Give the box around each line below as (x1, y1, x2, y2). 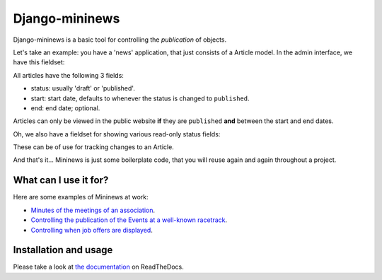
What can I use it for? (13, 174, 109, 187)
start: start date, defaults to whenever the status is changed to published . (30, 94, 250, 103)
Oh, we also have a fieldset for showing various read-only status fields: (13, 129, 221, 138)
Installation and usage (13, 244, 113, 256)
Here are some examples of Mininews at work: (13, 193, 149, 202)
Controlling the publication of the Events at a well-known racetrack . (30, 216, 228, 224)
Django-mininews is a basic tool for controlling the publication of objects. (13, 35, 227, 44)
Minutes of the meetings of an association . (30, 206, 156, 214)
